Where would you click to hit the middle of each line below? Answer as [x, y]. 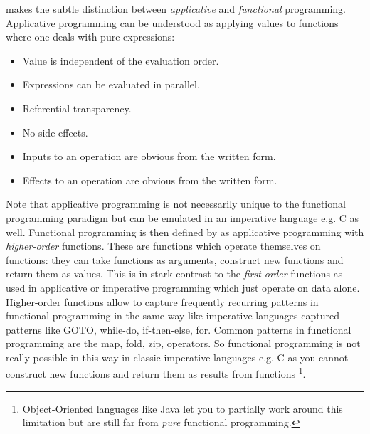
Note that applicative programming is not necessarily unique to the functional [176, 204]
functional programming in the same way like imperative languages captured [173, 316]
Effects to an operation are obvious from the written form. [150, 180]
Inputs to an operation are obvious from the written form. [149, 156]
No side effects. [55, 132]
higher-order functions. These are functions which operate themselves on [163, 246]
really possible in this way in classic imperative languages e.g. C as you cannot [177, 357]
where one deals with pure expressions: [90, 37]
